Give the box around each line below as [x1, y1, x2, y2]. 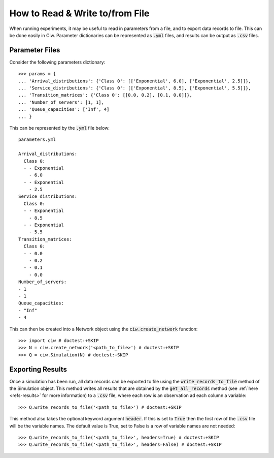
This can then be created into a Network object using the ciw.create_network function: [9, 326, 198, 332]
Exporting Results [9, 365, 67, 374]
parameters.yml [18, 137, 56, 142]
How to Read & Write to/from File [9, 8, 150, 19]
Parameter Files [9, 46, 60, 54]
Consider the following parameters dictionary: [9, 59, 106, 65]
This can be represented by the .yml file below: [9, 125, 110, 131]
